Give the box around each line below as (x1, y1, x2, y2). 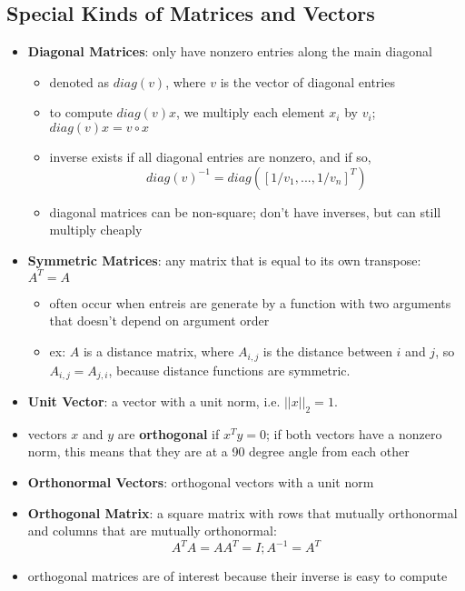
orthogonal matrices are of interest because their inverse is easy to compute (27, 566, 448, 586)
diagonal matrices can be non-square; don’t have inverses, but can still (49, 202, 441, 221)
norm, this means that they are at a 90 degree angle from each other (27, 442, 410, 461)
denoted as (49, 72, 110, 91)
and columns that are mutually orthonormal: (27, 521, 277, 540)
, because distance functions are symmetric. (108, 360, 351, 379)
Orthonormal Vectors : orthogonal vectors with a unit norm (27, 472, 374, 491)
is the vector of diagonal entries (220, 72, 395, 91)
